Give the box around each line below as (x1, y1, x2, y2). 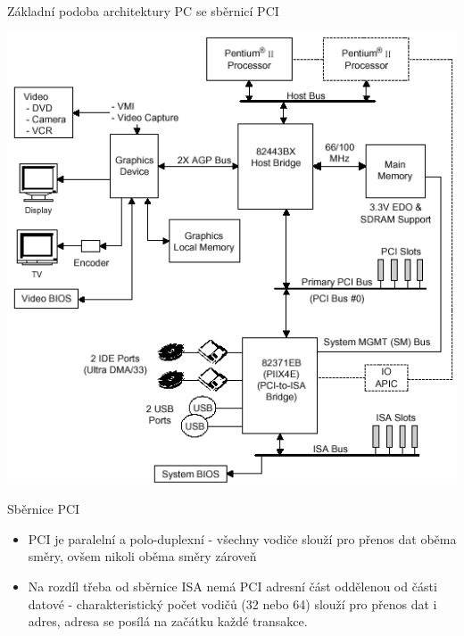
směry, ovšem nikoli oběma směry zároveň (28, 547, 257, 566)
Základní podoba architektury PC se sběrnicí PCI (7, 2, 279, 20)
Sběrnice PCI (7, 500, 80, 518)
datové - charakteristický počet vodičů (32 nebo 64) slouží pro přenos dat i (28, 594, 437, 613)
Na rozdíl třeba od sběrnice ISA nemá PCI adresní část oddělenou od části (28, 576, 437, 595)
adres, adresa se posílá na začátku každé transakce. (28, 612, 308, 631)
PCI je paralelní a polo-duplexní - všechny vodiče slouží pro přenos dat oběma (28, 529, 457, 548)
